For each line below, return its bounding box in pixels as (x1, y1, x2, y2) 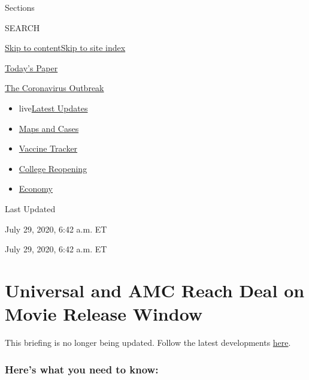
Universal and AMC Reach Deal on (5, 278, 305, 302)
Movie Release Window (5, 301, 203, 326)
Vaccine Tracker (19, 142, 78, 155)
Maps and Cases (19, 122, 79, 134)
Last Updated (5, 202, 56, 215)
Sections (5, 1, 35, 13)
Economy (19, 182, 53, 195)
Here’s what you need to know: (5, 361, 159, 376)
